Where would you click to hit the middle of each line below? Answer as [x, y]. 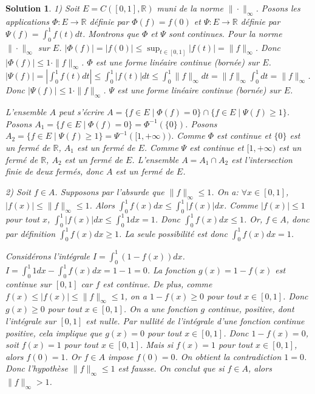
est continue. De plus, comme [157, 283]
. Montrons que [110, 33]
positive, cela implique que [54, 332]
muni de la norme [190, 8]
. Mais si [156, 345]
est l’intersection [262, 159]
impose [120, 356]
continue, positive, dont [251, 309]
